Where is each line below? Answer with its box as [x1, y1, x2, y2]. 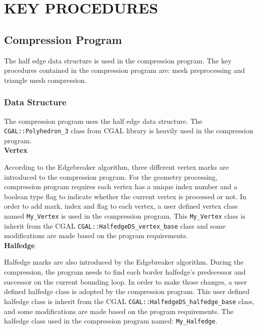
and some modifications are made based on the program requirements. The [4, 306, 233, 316]
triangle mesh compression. [4, 74, 87, 85]
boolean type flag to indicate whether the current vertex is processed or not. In [4, 191, 246, 201]
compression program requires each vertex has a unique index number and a [4, 181, 237, 192]
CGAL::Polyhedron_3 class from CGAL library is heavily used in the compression [4, 125, 253, 136]
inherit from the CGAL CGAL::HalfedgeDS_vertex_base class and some [4, 220, 225, 231]
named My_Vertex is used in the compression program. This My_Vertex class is [4, 210, 245, 221]
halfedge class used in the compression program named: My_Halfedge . [4, 316, 217, 326]
